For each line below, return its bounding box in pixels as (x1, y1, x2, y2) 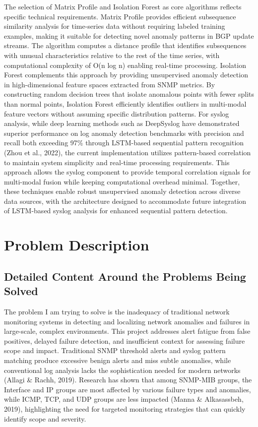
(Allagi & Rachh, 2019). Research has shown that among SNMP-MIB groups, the (4, 374, 252, 385)
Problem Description (4, 235, 149, 255)
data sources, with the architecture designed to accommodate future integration (4, 195, 247, 206)
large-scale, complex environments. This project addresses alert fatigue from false (4, 326, 251, 336)
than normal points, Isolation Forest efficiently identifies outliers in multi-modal (4, 98, 247, 109)
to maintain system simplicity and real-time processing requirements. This (4, 157, 230, 167)
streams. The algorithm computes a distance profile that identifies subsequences (4, 40, 247, 51)
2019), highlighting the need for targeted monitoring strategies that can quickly (4, 403, 246, 414)
